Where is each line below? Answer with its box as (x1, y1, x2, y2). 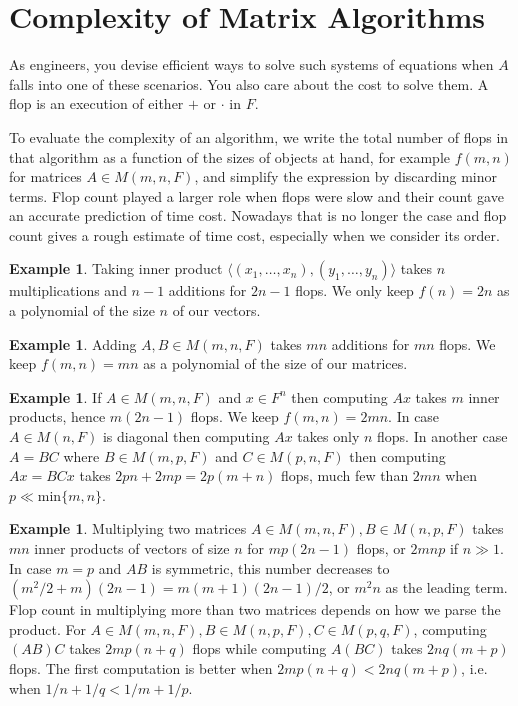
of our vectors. (172, 300, 261, 321)
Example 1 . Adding (9, 333, 137, 354)
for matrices (9, 166, 82, 187)
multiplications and (9, 280, 127, 301)
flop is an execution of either (9, 93, 184, 114)
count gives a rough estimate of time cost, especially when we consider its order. (9, 224, 500, 245)
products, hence (9, 406, 106, 427)
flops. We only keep (295, 280, 414, 301)
